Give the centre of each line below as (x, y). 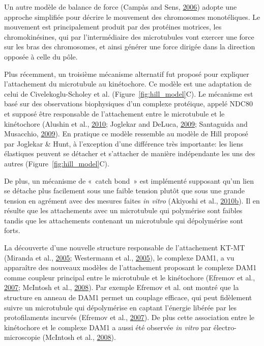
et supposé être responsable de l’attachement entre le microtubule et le (114, 113)
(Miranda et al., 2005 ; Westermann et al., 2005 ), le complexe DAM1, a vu (119, 257)
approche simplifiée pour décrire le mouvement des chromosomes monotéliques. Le (132, 17)
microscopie (22, 337)
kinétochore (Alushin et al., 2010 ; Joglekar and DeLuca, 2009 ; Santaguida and (126, 123)
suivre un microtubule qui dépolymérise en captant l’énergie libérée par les (121, 307)
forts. (12, 230)
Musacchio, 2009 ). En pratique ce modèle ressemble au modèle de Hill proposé (126, 134)
